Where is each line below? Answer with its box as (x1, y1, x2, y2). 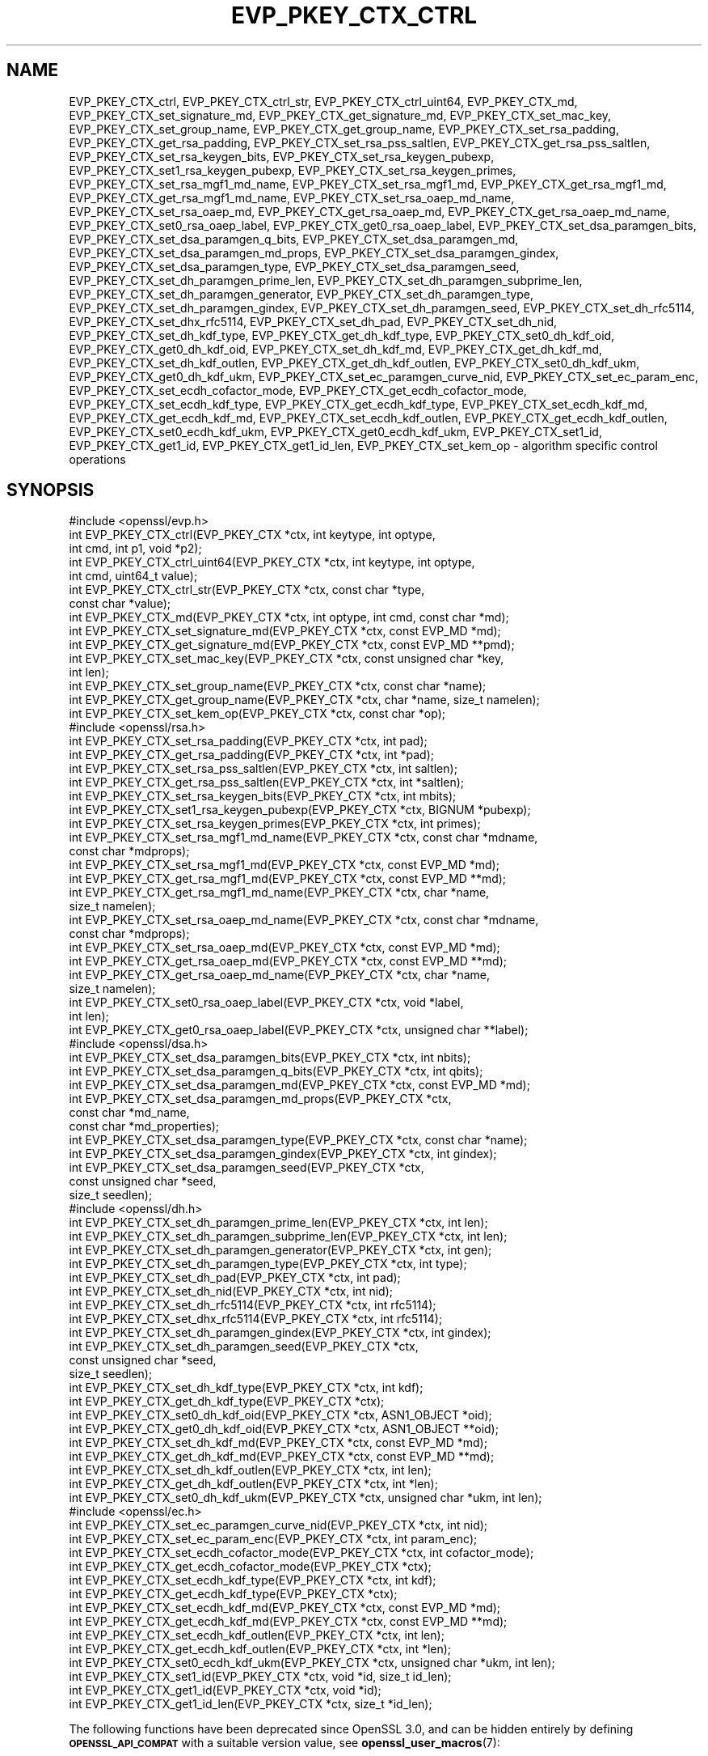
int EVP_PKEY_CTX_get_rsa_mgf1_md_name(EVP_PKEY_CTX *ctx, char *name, (69, 885, 490, 900)
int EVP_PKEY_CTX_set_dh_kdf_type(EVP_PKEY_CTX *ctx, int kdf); (69, 1381, 424, 1395)
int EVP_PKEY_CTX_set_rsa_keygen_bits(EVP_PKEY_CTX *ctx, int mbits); (69, 789, 457, 804)
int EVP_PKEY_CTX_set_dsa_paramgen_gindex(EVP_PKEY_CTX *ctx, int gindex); (69, 1147, 497, 1161)
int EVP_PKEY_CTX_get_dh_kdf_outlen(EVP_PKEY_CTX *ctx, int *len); (69, 1477, 438, 1491)
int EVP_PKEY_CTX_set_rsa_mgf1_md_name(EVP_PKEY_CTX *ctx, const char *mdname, (69, 830, 538, 845)
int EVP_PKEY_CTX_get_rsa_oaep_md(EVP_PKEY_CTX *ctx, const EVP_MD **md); (69, 954, 508, 969)
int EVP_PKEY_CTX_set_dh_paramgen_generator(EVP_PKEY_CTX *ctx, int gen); (69, 1243, 492, 1258)
